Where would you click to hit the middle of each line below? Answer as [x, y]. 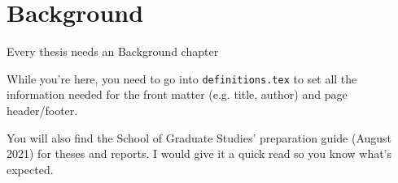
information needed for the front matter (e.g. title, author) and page [177, 94]
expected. [30, 169]
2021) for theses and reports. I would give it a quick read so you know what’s [199, 153]
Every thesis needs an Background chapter [113, 51]
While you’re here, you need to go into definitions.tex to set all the [182, 78]
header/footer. [42, 110]
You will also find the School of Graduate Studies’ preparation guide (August [199, 137]
